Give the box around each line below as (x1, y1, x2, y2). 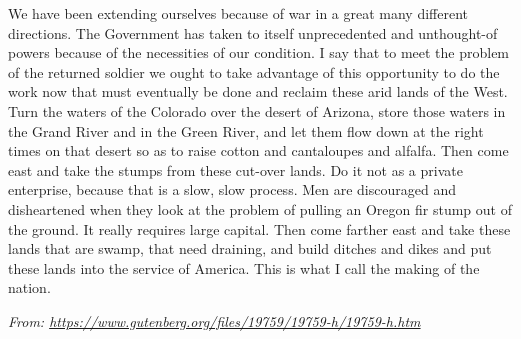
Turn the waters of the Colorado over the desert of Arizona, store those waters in (8, 100, 506, 121)
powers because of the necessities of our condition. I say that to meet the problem (8, 42, 510, 63)
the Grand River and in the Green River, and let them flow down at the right (8, 120, 484, 141)
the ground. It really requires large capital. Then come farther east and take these (8, 218, 511, 239)
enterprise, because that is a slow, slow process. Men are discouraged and (8, 179, 456, 200)
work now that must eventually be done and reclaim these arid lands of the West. (8, 81, 508, 102)
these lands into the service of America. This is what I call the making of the (8, 257, 480, 278)
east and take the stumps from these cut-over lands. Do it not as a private (8, 159, 463, 180)
